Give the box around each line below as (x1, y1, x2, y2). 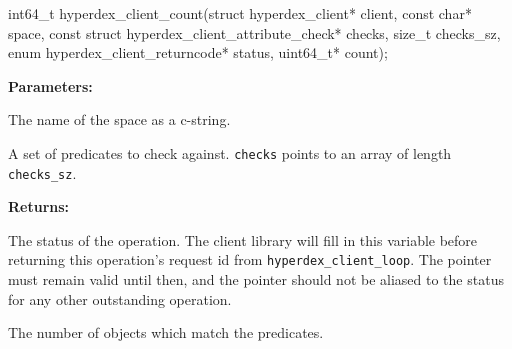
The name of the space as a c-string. (8, 109, 231, 130)
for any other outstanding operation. (8, 288, 232, 309)
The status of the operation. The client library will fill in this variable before (8, 229, 478, 250)
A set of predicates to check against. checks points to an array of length (8, 142, 452, 163)
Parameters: (8, 75, 93, 96)
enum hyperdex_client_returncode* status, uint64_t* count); (8, 42, 388, 63)
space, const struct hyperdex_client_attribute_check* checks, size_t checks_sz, (8, 22, 501, 43)
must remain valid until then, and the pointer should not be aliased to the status (8, 269, 504, 290)
